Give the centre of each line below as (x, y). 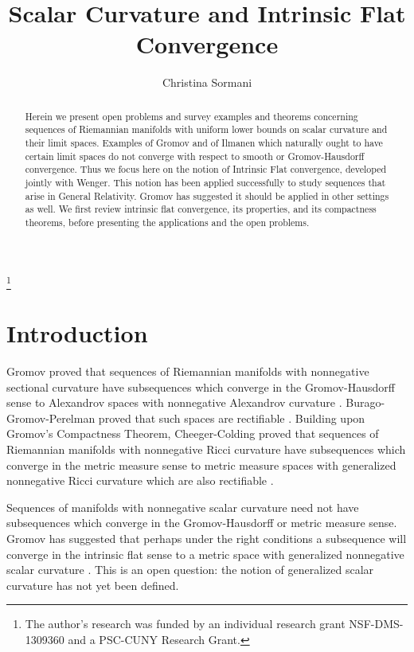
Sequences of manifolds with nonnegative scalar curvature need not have (183, 507)
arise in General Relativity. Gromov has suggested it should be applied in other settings (207, 195)
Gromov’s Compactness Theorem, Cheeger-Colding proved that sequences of (193, 433)
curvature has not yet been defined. (93, 585)
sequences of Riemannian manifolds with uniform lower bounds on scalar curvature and (206, 129)
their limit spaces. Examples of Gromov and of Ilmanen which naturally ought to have (204, 143)
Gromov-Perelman (51, 418)
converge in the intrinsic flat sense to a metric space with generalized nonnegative (205, 554)
